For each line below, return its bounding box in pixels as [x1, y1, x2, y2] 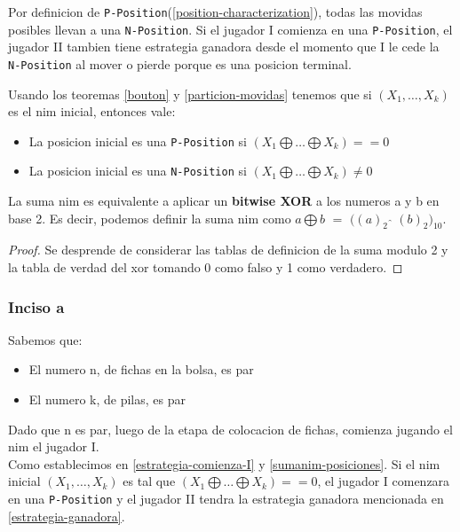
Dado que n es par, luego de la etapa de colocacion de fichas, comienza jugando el [8, 419, 453, 438]
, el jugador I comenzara [317, 472, 450, 490]
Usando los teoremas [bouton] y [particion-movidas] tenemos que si [8, 84, 372, 103]
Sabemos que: [8, 330, 83, 348]
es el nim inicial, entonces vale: [8, 102, 176, 121]
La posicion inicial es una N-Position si [28, 161, 247, 180]
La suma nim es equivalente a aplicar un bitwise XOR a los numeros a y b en [8, 192, 440, 210]
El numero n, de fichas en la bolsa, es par [28, 360, 254, 379]
